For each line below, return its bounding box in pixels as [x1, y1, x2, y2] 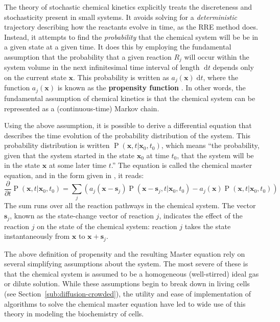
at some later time [49, 160, 106, 170]
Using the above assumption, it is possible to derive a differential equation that [4, 120, 252, 131]
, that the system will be [177, 150, 254, 160]
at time [146, 150, 169, 160]
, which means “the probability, [161, 140, 260, 151]
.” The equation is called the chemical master [111, 160, 252, 170]
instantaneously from [4, 231, 70, 241]
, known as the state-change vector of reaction [10, 210, 154, 221]
